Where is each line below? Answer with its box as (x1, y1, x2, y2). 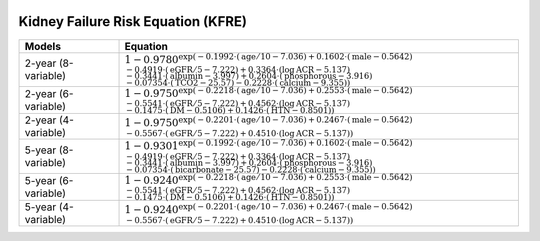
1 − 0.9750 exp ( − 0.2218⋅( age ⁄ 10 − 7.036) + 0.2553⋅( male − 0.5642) (124, 85, 414, 100)
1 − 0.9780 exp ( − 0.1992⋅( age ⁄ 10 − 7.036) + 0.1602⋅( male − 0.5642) (124, 51, 414, 66)
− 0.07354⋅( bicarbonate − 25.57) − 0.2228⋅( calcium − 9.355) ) (126, 164, 376, 175)
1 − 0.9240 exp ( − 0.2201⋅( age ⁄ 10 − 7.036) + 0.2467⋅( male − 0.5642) (124, 201, 414, 217)
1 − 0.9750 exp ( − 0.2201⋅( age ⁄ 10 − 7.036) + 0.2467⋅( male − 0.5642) (124, 114, 414, 130)
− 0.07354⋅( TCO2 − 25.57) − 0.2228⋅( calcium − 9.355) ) (126, 77, 351, 88)
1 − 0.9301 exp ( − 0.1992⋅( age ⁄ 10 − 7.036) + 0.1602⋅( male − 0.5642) (124, 138, 414, 153)
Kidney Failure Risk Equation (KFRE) (18, 13, 247, 30)
